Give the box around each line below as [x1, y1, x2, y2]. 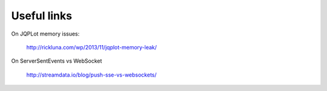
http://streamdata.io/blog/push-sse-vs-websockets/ [26, 71, 157, 78]
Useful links [11, 9, 73, 22]
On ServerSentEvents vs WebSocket [11, 57, 102, 64]
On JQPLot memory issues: [11, 30, 80, 37]
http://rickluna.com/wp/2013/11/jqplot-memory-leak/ [26, 43, 157, 51]
